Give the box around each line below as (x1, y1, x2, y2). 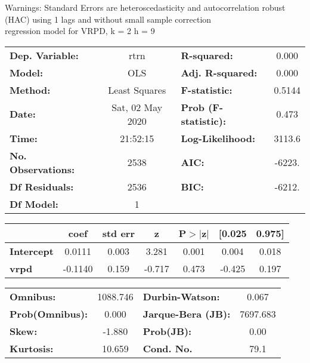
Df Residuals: (10, 179, 74, 193)
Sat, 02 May (111, 100, 163, 114)
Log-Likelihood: (181, 131, 256, 145)
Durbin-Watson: (142, 289, 220, 303)
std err (102, 226, 135, 240)
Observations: (10, 162, 75, 176)
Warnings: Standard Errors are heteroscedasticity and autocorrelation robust (5, 1, 286, 13)
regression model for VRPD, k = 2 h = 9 (5, 24, 155, 37)
